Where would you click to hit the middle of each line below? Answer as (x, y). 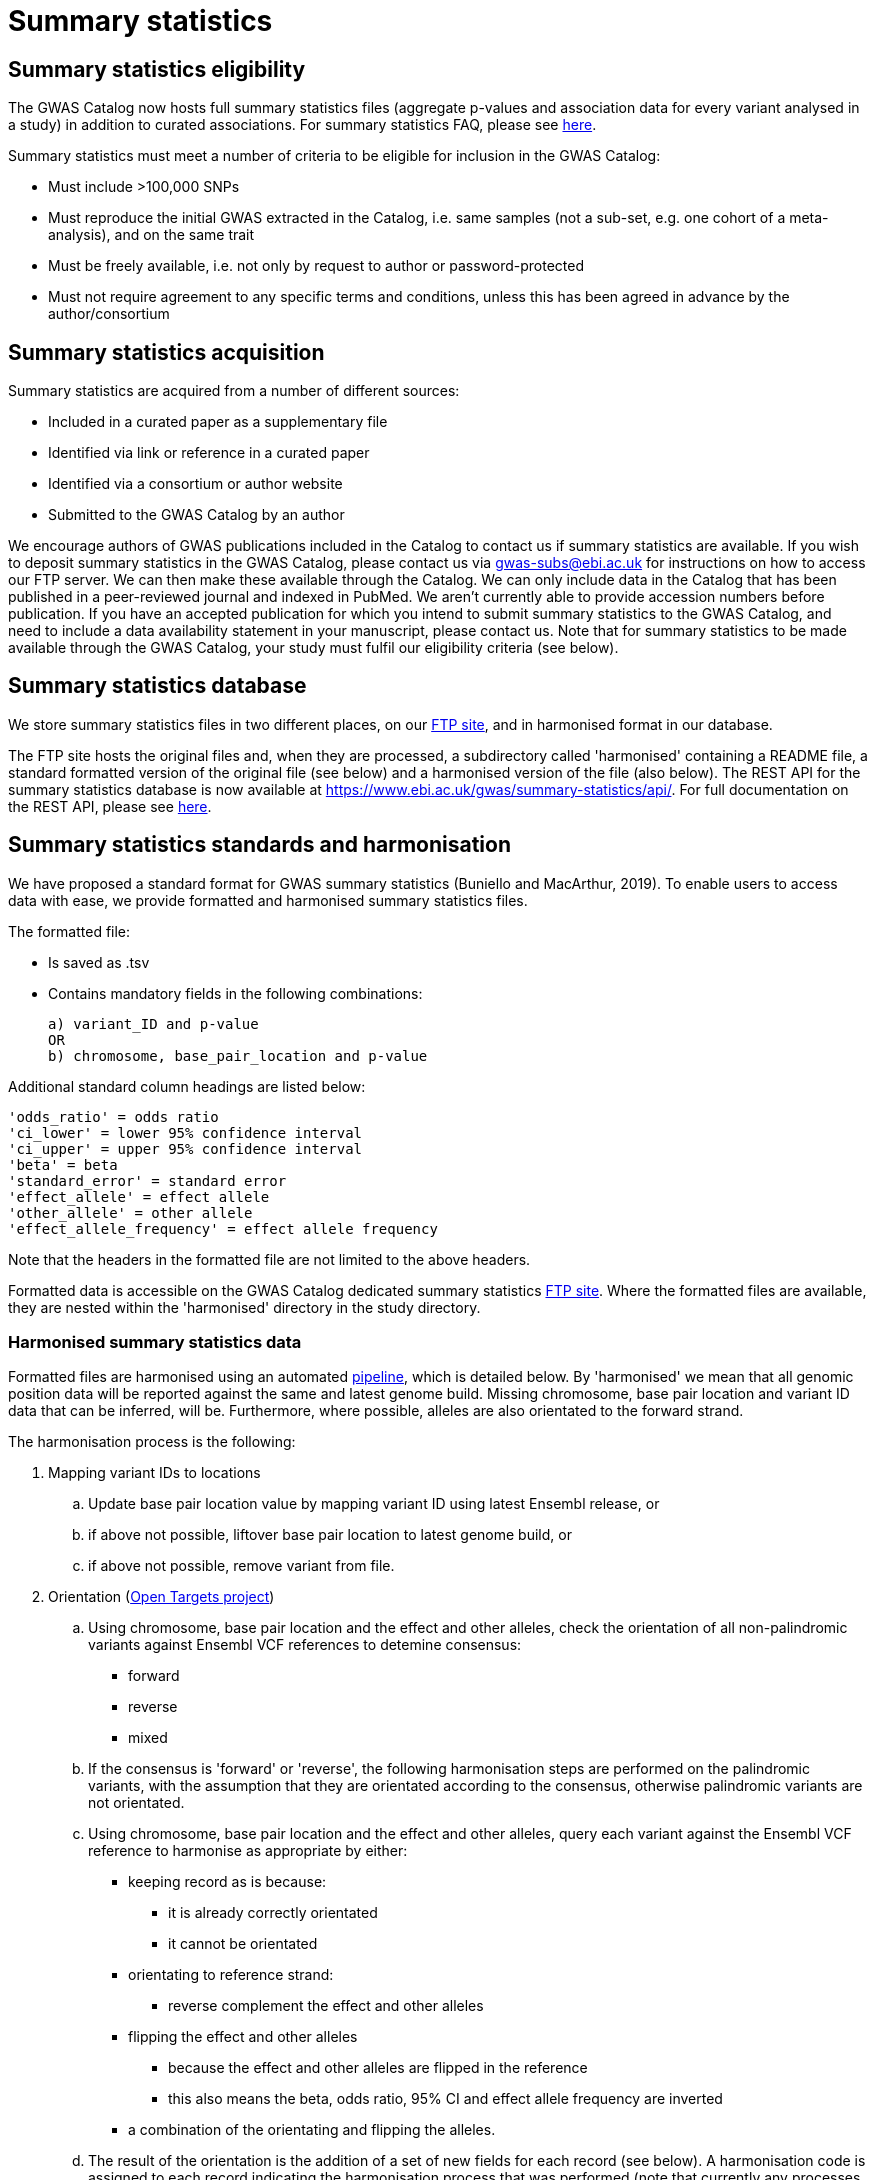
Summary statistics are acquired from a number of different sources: (234, 391)
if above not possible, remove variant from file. (241, 1566)
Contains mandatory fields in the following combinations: (235, 993)
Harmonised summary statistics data (155, 1342)
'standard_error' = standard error (147, 1180)
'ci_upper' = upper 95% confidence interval (185, 1148)
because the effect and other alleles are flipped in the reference (378, 2068)
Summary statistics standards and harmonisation (260, 845)
